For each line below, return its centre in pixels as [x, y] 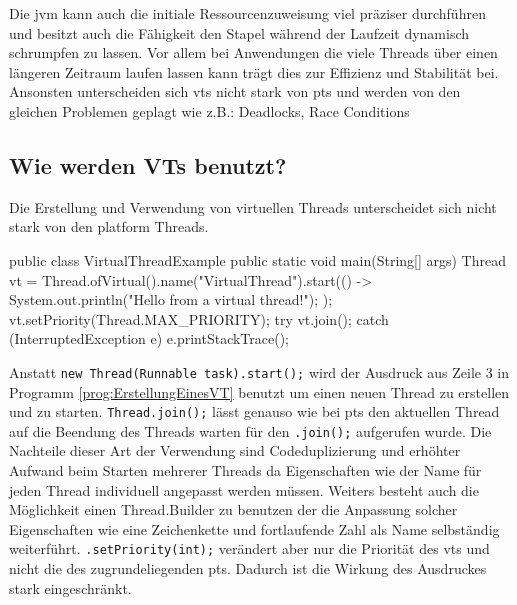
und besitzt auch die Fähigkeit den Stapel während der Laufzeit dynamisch [239, 32]
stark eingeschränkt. [70, 587]
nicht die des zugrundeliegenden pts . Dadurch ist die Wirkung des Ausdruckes [248, 568]
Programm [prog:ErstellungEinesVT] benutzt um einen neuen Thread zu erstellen [259, 391]
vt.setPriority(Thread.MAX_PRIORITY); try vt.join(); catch [199, 318]
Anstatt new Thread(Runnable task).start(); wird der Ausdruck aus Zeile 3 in [259, 371]
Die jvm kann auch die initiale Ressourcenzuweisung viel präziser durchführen [247, 13]
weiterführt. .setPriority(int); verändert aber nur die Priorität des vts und [249, 548]
